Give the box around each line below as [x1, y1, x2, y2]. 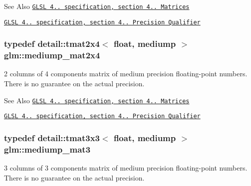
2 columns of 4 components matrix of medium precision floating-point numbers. [4, 68, 248, 79]
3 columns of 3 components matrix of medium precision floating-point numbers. [4, 163, 248, 173]
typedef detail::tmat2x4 [4, 37, 100, 50]
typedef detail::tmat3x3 [4, 131, 100, 144]
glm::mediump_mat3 [4, 143, 91, 155]
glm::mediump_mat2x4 [4, 49, 100, 61]
